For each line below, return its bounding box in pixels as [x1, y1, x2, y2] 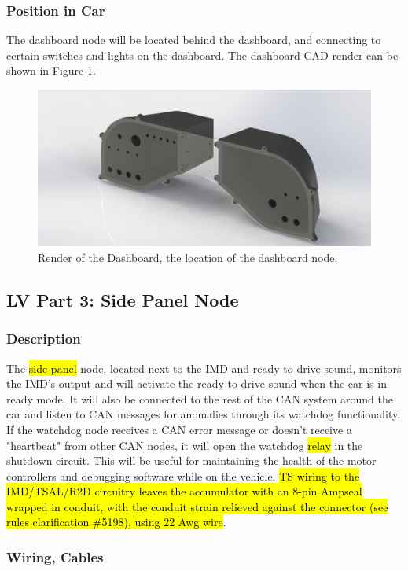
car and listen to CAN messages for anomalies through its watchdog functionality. [6, 406, 401, 422]
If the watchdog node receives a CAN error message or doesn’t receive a [6, 421, 352, 437]
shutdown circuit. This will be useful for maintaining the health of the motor [6, 452, 377, 469]
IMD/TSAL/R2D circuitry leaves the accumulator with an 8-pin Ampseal [6, 483, 362, 499]
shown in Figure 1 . [6, 62, 96, 79]
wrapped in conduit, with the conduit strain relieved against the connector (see [6, 498, 388, 514]
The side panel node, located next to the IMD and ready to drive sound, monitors [6, 359, 402, 376]
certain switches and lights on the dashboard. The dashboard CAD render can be [6, 46, 399, 63]
